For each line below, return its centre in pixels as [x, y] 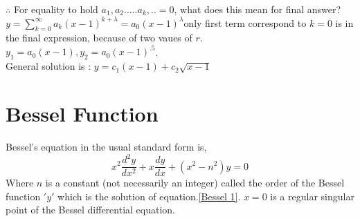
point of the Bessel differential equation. [90, 210]
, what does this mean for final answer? [258, 9]
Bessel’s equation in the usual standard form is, [106, 146]
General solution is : [48, 66]
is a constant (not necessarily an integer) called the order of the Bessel [195, 183]
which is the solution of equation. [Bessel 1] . [149, 196]
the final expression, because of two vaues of [99, 38]
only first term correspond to [245, 22]
